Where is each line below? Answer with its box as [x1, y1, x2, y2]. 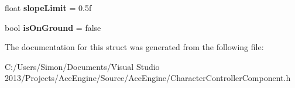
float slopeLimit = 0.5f [5, 2, 92, 13]
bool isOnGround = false [5, 21, 101, 33]
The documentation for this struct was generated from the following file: [5, 41, 264, 53]
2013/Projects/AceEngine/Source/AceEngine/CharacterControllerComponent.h [5, 72, 291, 84]
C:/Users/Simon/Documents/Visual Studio [5, 60, 160, 72]
